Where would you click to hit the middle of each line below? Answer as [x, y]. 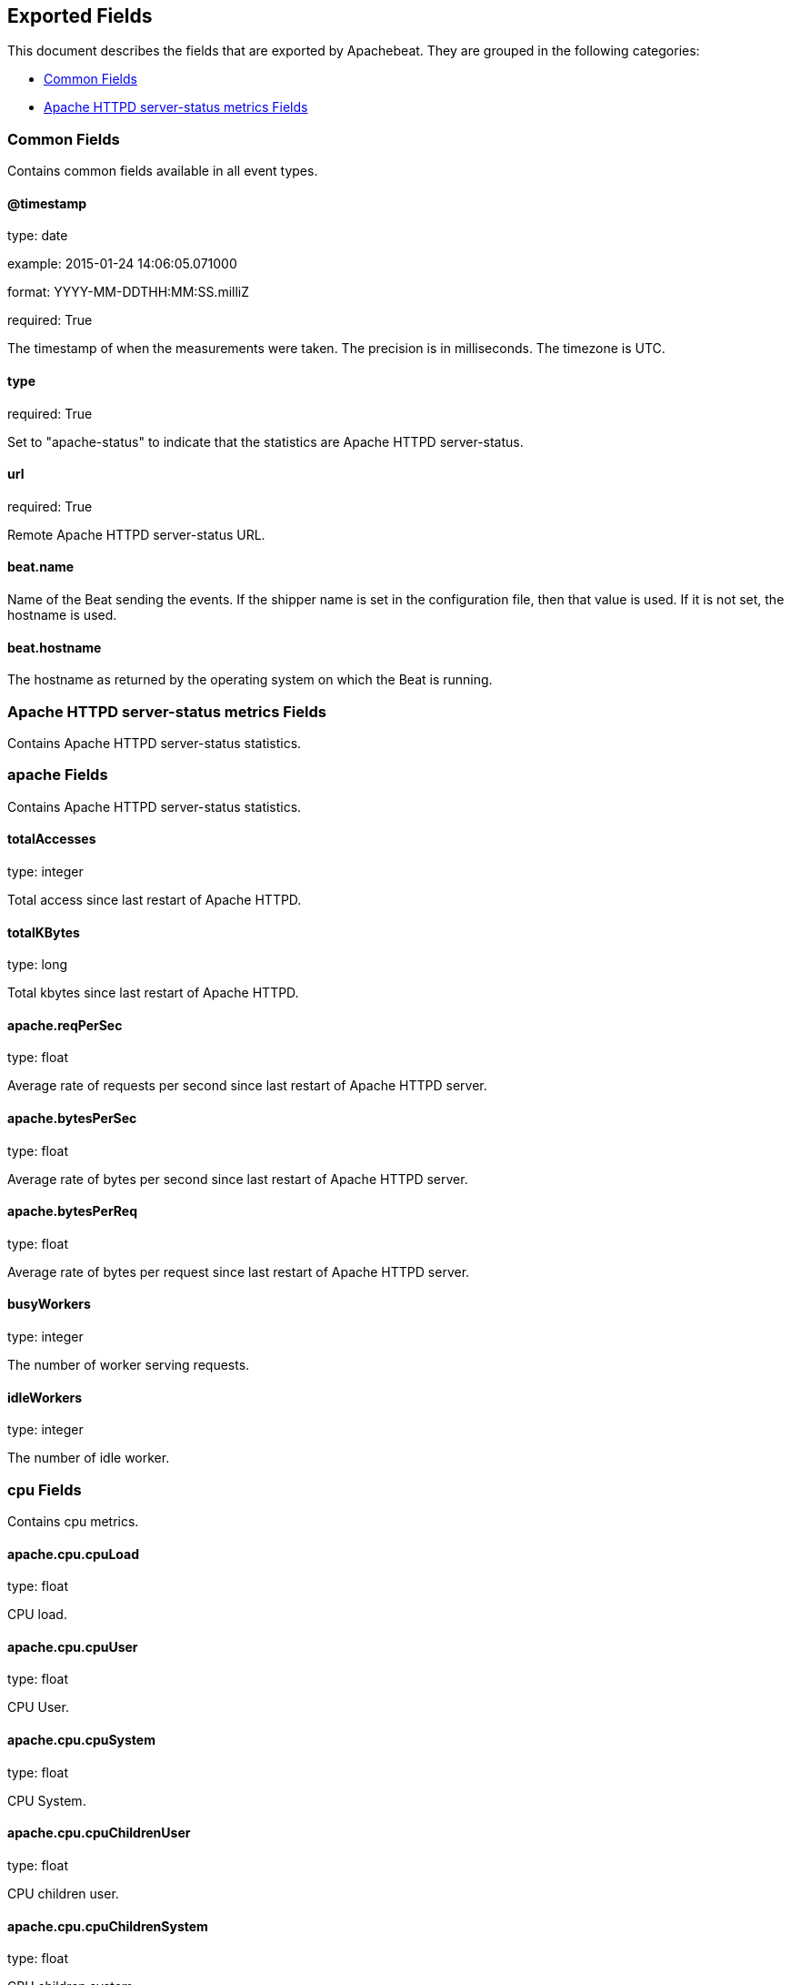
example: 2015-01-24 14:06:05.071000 [122, 264]
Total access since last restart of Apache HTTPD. [155, 899]
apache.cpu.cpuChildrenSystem [108, 1926]
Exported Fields [80, 16]
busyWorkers [49, 1304]
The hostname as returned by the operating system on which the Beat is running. [250, 680]
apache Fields [58, 775]
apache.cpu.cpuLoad [74, 1554]
